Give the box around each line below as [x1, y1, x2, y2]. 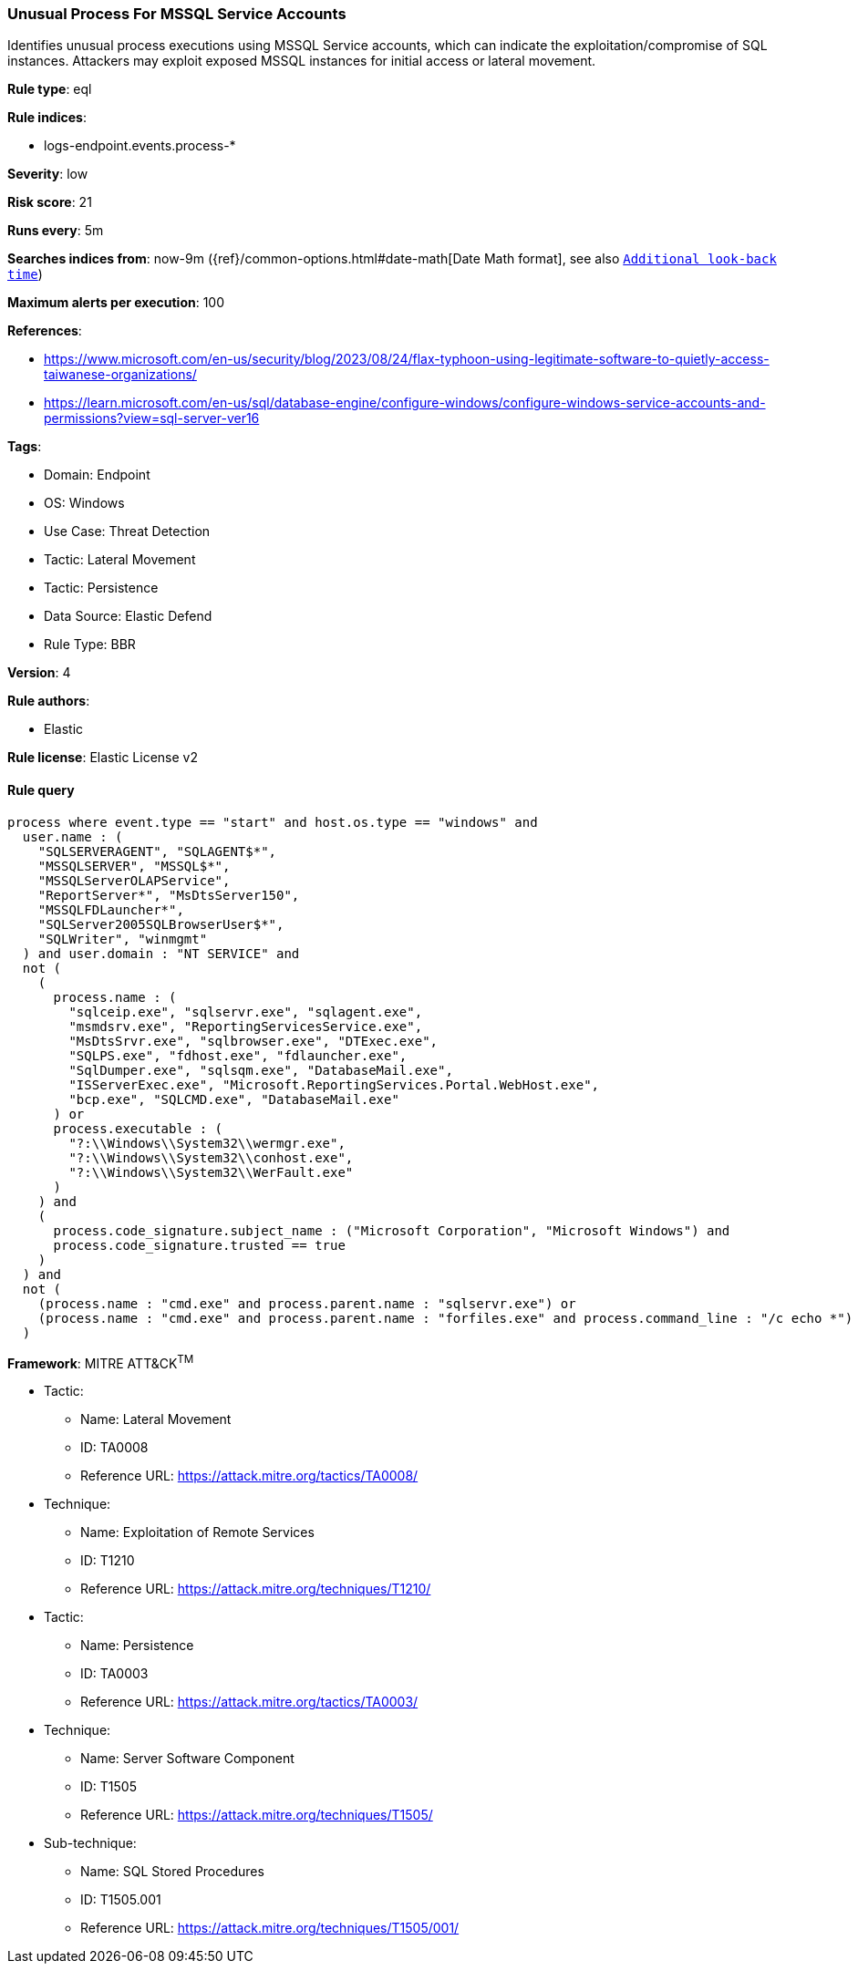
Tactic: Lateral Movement [44, 552, 196, 568]
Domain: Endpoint [44, 467, 150, 483]
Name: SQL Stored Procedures [80, 1863, 264, 1880]
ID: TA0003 [80, 1666, 149, 1682]
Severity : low [7, 166, 88, 182]
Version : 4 [7, 665, 71, 681]
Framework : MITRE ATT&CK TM [7, 1352, 194, 1371]
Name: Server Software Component [80, 1750, 295, 1767]
